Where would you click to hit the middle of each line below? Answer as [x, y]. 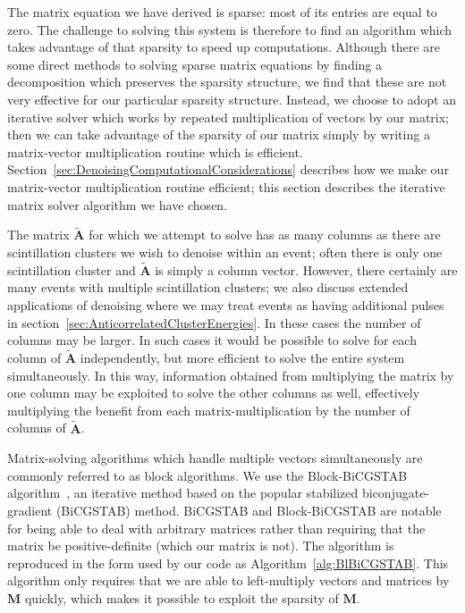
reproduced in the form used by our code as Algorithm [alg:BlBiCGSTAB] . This [228, 563]
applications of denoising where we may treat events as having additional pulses [226, 304]
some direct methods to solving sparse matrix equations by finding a [195, 64]
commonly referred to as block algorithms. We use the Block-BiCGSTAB [207, 475]
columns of [37, 428]
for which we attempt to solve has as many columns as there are [265, 235]
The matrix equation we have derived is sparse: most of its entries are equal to [222, 12]
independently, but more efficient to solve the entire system [242, 357]
